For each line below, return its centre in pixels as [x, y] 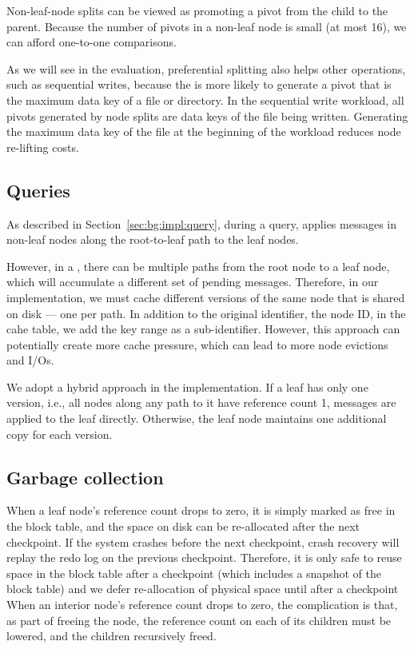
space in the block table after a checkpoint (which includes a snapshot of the [194, 573]
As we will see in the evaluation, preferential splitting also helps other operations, [206, 68]
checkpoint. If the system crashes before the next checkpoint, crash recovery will [203, 541]
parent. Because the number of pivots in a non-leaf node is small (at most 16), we [207, 26]
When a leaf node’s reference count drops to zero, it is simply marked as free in [201, 510]
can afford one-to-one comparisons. [92, 42]
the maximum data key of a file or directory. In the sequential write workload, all [205, 100]
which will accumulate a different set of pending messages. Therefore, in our [193, 282]
